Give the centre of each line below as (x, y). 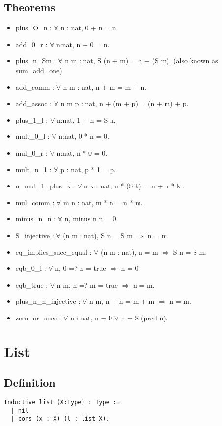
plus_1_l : (32, 120)
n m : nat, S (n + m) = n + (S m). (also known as (141, 61)
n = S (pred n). (144, 317)
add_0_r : (31, 44)
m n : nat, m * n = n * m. (103, 202)
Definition (30, 383)
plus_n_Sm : (36, 61)
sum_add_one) (39, 70)
